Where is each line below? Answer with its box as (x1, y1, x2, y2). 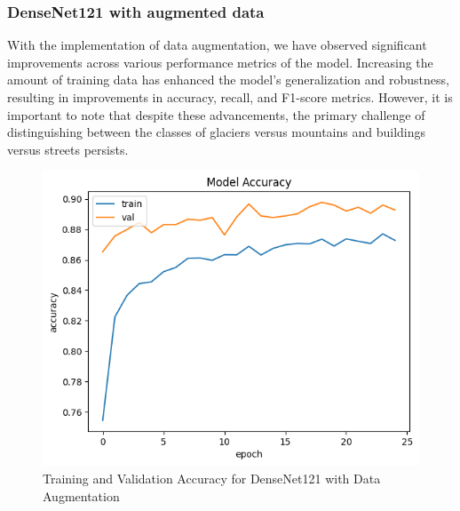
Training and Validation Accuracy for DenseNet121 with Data (43, 469, 381, 488)
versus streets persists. (7, 140, 129, 158)
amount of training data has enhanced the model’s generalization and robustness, (7, 70, 449, 89)
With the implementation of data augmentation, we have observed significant (7, 36, 427, 54)
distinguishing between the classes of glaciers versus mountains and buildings (7, 123, 426, 141)
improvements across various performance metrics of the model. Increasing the (7, 52, 433, 71)
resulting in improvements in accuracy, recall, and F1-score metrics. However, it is (7, 88, 453, 106)
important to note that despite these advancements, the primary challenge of (7, 105, 425, 124)
